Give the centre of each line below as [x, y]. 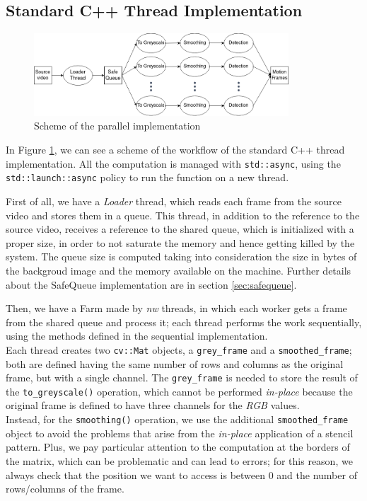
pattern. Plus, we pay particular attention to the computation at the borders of [178, 447]
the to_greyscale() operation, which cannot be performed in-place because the [179, 391]
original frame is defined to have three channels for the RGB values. [153, 405]
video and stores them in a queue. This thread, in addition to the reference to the [183, 215]
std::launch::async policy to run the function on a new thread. [147, 177]
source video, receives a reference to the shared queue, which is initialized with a [180, 229]
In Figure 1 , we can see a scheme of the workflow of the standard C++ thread [175, 150]
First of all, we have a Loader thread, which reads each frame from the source [174, 201]
